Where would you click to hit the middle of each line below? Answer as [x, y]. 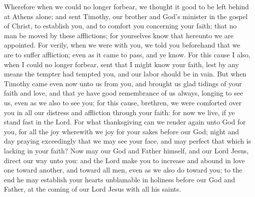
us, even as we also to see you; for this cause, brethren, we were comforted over [123, 102]
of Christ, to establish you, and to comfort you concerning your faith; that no [120, 26]
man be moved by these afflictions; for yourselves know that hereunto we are [119, 35]
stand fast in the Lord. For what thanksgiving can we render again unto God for [125, 122]
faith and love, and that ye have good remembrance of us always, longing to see [124, 93]
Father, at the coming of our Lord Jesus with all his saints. [93, 189]
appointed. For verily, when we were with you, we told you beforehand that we [122, 45]
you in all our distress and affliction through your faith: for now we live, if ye [119, 112]
